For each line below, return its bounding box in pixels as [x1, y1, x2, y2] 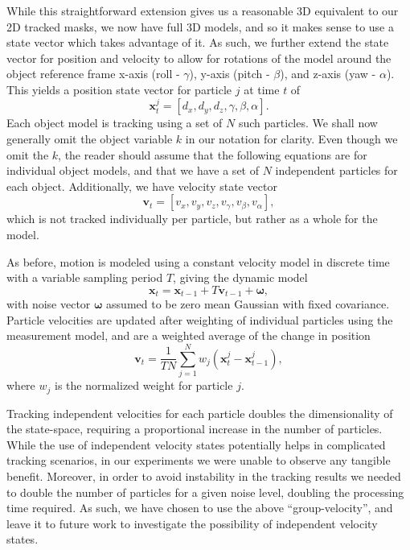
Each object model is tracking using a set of [6, 114, 223, 131]
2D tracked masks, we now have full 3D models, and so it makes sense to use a [6, 18, 394, 35]
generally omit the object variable [6, 130, 173, 147]
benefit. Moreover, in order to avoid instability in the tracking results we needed [6, 467, 401, 484]
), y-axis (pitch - [189, 65, 270, 82]
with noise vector [6, 296, 91, 312]
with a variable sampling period [6, 269, 163, 286]
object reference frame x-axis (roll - [6, 65, 180, 82]
